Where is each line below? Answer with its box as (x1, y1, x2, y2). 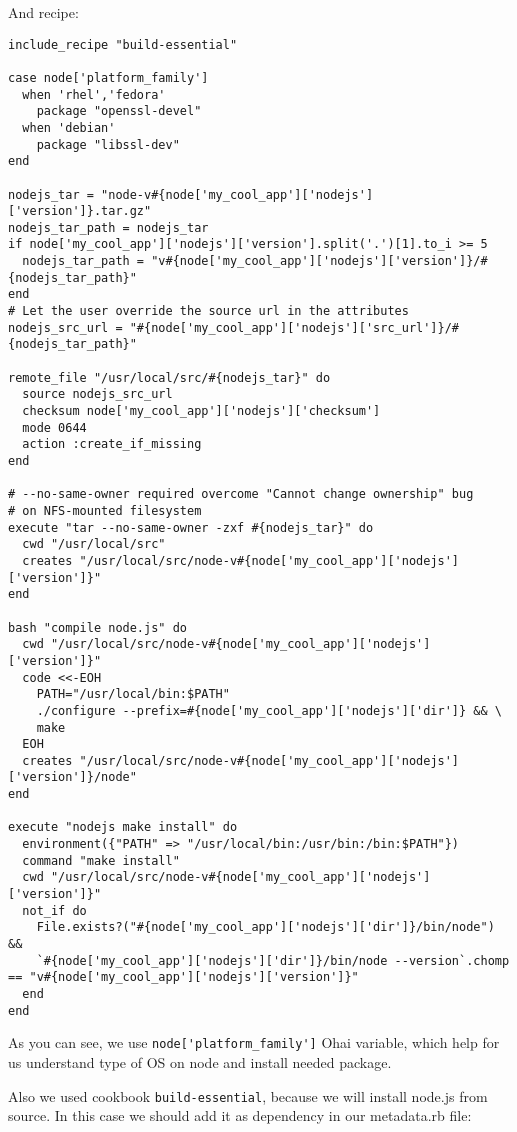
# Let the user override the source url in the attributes (8, 304, 409, 319)
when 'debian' (22, 120, 116, 135)
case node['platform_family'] (8, 70, 209, 85)
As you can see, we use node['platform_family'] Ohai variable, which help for (8, 1032, 500, 1053)
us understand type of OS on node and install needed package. (8, 1051, 392, 1072)
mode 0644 (22, 420, 87, 435)
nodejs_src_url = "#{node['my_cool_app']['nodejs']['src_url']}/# (8, 320, 460, 335)
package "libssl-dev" (36, 137, 180, 152)
